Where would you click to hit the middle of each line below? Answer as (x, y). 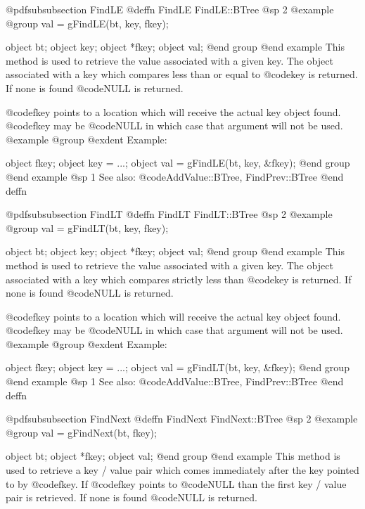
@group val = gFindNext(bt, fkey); (81, 432)
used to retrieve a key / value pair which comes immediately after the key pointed (182, 470)
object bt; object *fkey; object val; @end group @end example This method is (173, 456)
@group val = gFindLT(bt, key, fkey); (87, 227)
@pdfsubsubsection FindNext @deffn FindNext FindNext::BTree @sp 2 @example (182, 419)
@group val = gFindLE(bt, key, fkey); (87, 23)
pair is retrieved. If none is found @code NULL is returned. (132, 497)
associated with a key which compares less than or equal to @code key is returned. (182, 74)
